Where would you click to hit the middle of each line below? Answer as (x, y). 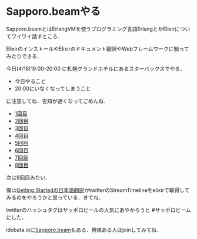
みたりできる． (24, 56)
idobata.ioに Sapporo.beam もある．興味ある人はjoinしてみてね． (84, 230)
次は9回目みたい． (29, 177)
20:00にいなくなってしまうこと (53, 88)
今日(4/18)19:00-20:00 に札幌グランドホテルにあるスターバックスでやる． (96, 68)
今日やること (30, 81)
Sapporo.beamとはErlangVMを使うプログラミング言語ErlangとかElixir (91, 29)
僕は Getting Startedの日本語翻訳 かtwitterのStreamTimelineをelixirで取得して (98, 190)
